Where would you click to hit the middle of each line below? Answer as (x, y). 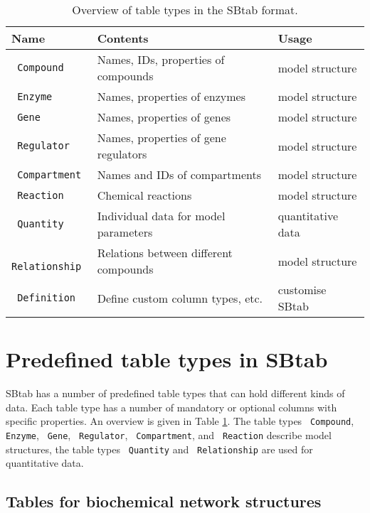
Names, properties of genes (164, 117)
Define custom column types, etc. (180, 298)
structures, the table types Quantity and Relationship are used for (159, 449)
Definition (47, 298)
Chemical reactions (144, 195)
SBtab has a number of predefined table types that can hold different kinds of (175, 393)
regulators (122, 154)
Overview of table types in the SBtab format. (185, 10)
